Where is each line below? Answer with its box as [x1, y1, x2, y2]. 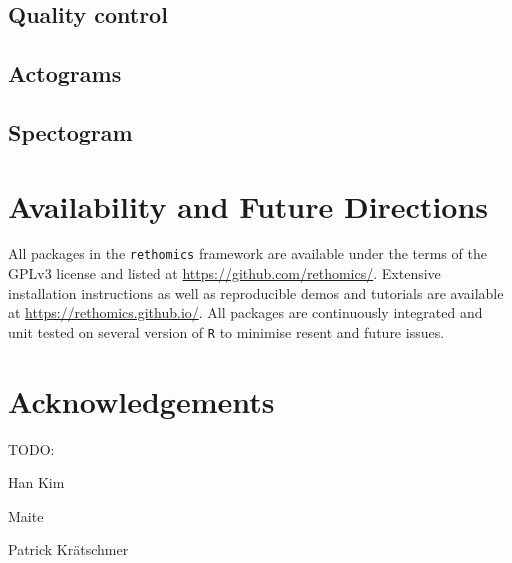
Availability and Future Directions [8, 185, 489, 226]
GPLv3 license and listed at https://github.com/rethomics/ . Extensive [8, 263, 441, 284]
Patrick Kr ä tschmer [8, 539, 129, 560]
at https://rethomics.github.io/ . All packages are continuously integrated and [8, 302, 483, 323]
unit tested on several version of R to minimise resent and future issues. [8, 321, 445, 342]
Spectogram [8, 116, 133, 147]
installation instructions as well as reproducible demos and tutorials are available [8, 282, 504, 303]
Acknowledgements [8, 380, 275, 421]
